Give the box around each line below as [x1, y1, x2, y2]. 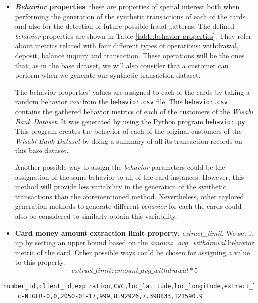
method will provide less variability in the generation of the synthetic [15, 181, 226, 192]
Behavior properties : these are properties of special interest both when [15, 1, 240, 11]
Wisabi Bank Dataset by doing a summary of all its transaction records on [15, 135, 242, 146]
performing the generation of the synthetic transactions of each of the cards [15, 11, 246, 21]
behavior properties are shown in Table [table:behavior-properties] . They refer [15, 30, 252, 41]
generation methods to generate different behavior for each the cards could [15, 201, 242, 211]
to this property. [15, 257, 65, 267]
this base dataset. [15, 145, 69, 155]
